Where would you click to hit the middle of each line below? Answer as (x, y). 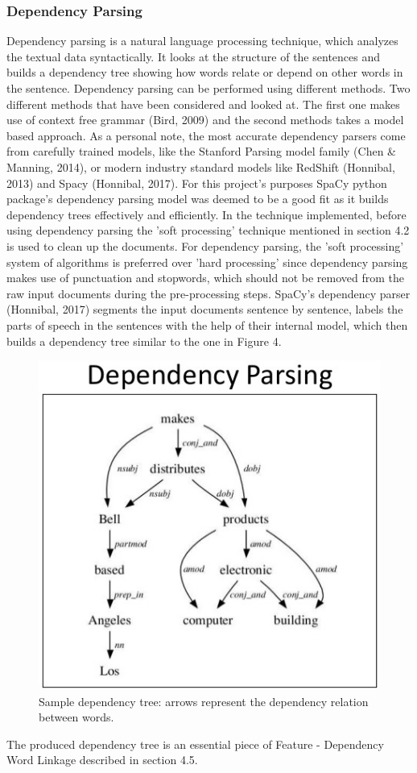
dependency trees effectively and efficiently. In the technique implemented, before (206, 214)
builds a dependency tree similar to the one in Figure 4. (144, 341)
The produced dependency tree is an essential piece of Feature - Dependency (195, 744)
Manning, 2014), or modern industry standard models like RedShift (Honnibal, (201, 166)
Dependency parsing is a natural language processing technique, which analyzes (202, 41)
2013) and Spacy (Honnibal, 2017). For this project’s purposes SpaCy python (197, 183)
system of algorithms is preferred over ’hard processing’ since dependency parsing (207, 262)
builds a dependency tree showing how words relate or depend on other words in (205, 72)
